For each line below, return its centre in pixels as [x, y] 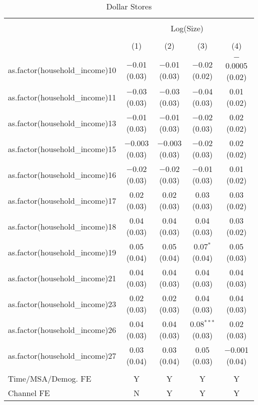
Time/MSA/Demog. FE [50, 378]
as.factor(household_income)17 [62, 200]
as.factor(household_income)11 [62, 97]
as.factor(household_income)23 [62, 304]
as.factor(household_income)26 [62, 329]
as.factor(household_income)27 [62, 355]
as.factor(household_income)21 [62, 278]
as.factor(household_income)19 [62, 252]
